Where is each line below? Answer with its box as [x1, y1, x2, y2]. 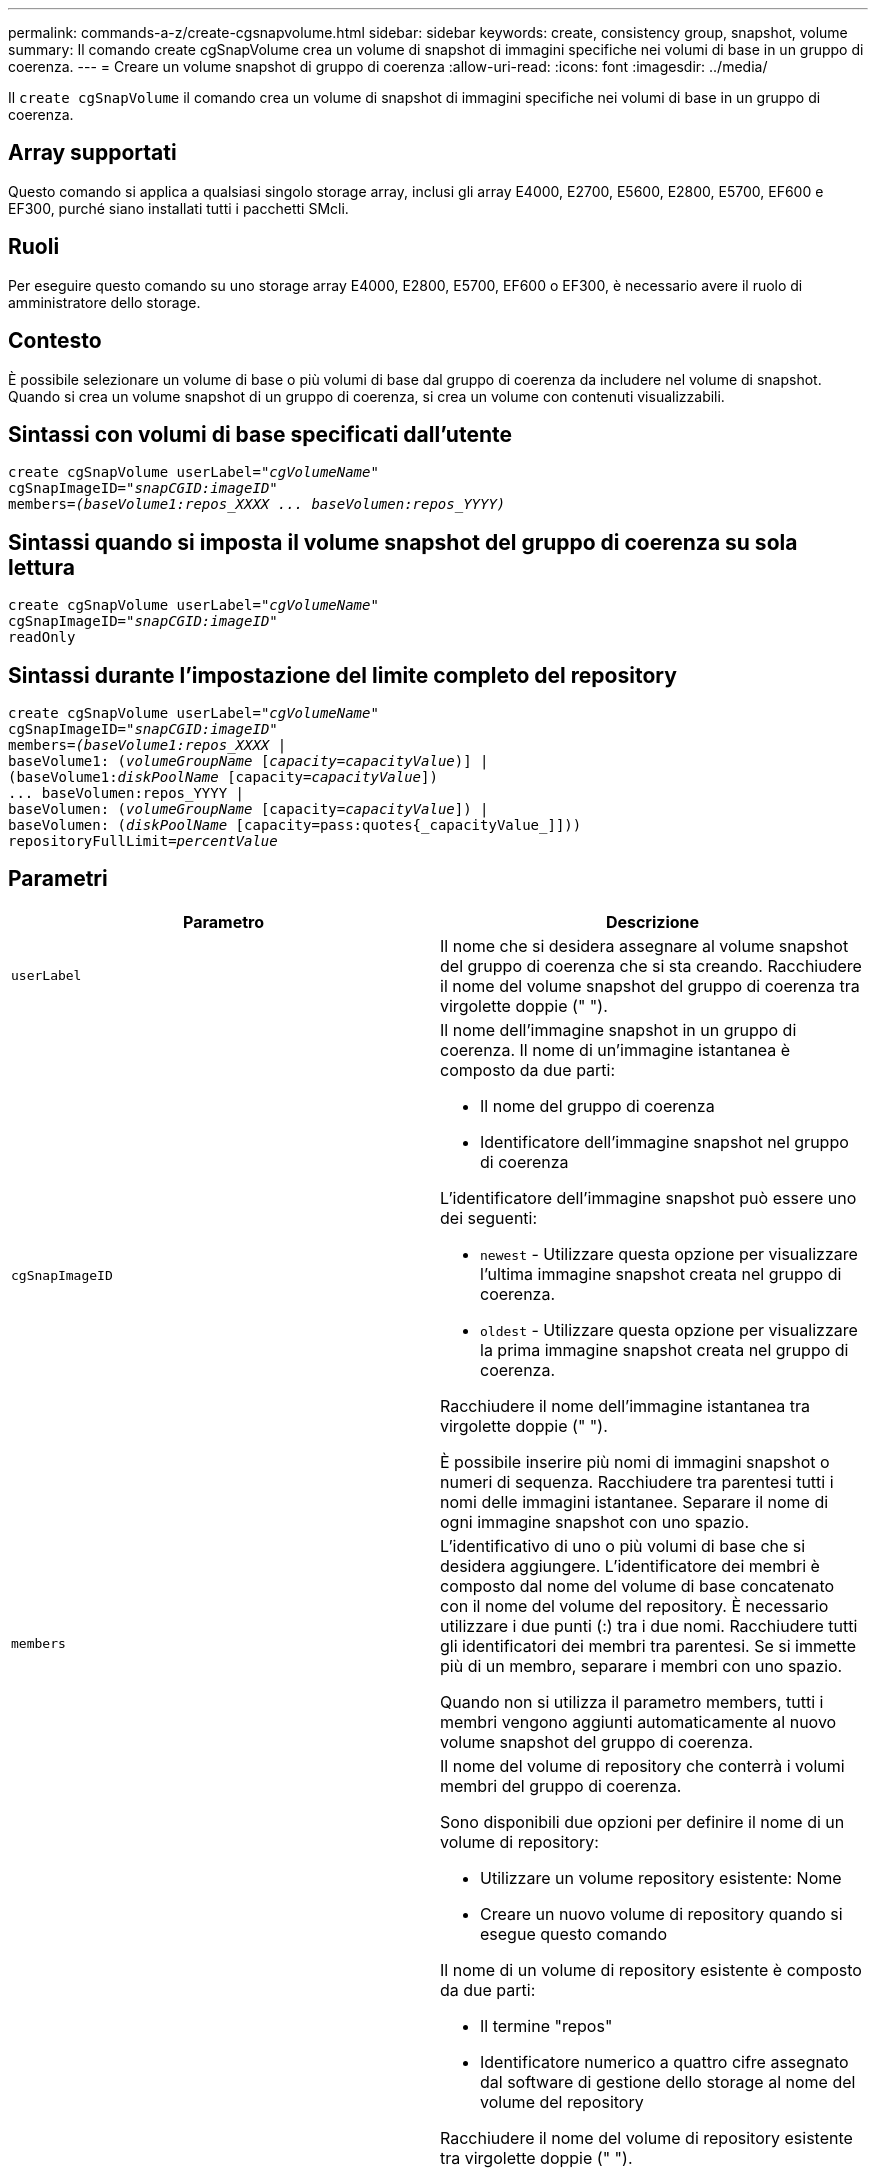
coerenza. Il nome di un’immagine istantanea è [440, 1039, 791, 1060]
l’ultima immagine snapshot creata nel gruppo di [480, 1263, 842, 1284]
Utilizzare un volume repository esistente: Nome [480, 1867, 842, 1888]
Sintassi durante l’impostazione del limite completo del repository [8, 662, 677, 688]
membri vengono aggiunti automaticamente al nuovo [440, 1711, 837, 1732]
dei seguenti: [440, 1207, 538, 1228]
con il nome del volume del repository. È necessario [440, 1595, 829, 1616]
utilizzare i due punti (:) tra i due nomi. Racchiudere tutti [440, 1615, 858, 1636]
